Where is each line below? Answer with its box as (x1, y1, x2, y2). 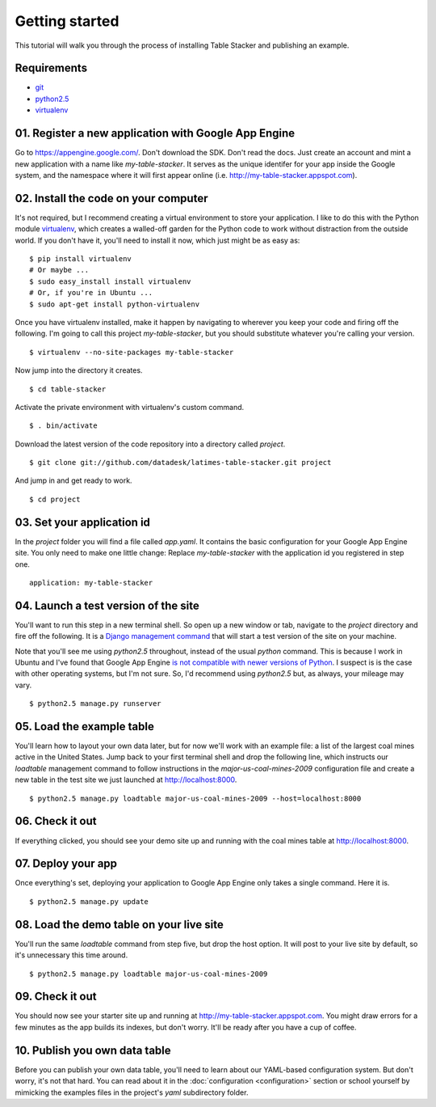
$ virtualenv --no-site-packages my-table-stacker (29, 348, 234, 357)
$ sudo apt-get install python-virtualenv (29, 299, 200, 309)
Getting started (15, 12, 119, 30)
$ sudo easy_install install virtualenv (29, 277, 191, 286)
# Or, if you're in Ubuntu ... (29, 288, 153, 298)
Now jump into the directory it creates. (15, 365, 143, 375)
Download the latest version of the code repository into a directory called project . (15, 439, 286, 449)
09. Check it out (15, 990, 97, 1003)
